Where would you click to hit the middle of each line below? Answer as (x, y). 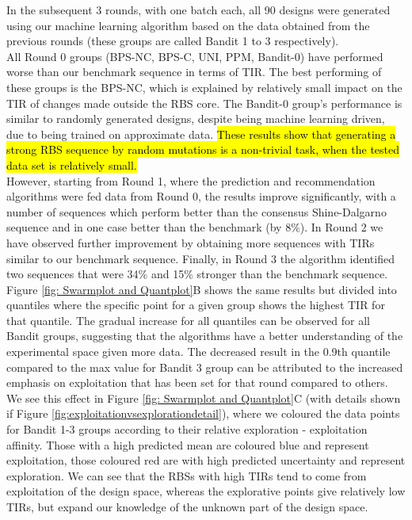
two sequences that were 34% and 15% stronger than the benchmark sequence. (197, 274)
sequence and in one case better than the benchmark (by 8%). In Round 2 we (195, 227)
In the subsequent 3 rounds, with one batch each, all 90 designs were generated (198, 10)
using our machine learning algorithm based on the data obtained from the (188, 25)
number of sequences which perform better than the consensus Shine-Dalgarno (196, 211)
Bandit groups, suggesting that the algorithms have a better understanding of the (205, 336)
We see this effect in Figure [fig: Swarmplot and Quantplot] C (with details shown (204, 398)
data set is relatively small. (72, 164)
